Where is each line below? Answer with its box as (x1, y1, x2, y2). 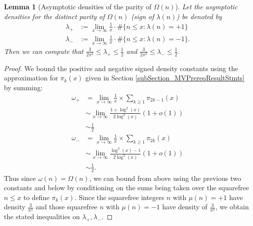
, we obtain (215, 201, 249, 212)
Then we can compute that (4, 46, 84, 56)
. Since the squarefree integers (74, 192, 165, 202)
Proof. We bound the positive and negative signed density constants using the (4, 63, 238, 73)
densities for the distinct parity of (4, 11, 105, 21)
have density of (162, 201, 208, 212)
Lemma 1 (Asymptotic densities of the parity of (4, 1, 152, 11)
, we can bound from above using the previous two (89, 173, 241, 183)
